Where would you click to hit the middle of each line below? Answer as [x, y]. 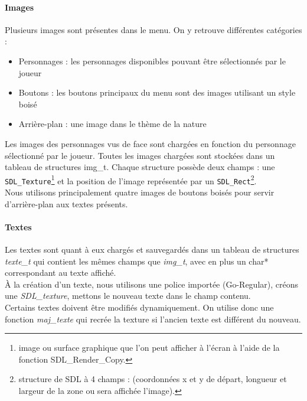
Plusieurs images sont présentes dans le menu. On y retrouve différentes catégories [153, 29]
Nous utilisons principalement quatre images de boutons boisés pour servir [140, 192]
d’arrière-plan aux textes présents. [66, 203]
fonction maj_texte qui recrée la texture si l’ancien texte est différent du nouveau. [153, 319]
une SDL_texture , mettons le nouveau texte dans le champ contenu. [128, 296]
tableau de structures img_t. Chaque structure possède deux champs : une [140, 167]
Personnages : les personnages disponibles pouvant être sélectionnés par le [152, 61]
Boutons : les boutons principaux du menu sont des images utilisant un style [157, 92]
